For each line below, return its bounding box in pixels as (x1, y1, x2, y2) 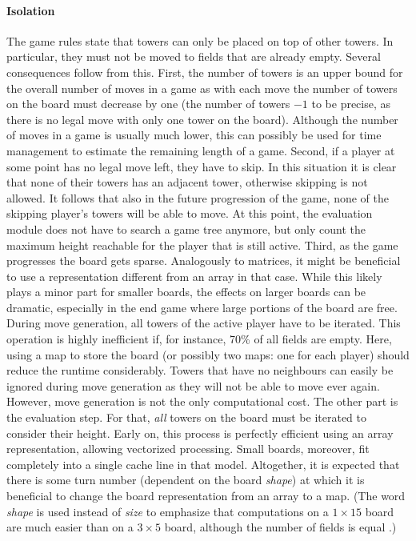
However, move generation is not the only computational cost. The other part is (6, 393, 398, 410)
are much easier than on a (6, 519, 134, 535)
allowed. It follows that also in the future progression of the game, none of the (6, 189, 389, 206)
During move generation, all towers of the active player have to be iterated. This (6, 315, 401, 331)
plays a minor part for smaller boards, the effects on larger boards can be (6, 283, 366, 300)
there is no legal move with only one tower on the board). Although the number (6, 110, 398, 127)
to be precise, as (311, 95, 391, 112)
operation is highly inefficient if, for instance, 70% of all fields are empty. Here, (6, 331, 392, 347)
